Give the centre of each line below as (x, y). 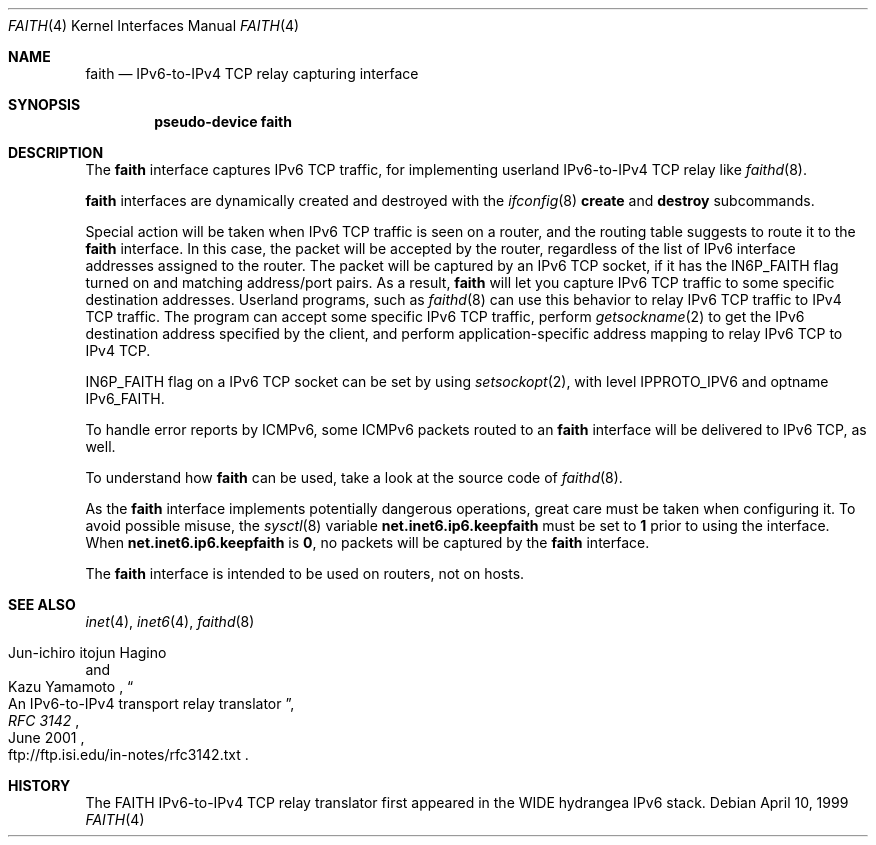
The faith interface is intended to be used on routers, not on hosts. (305, 573)
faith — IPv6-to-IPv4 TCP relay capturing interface (252, 73)
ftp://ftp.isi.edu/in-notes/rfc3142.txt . (128, 754)
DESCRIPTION (56, 152)
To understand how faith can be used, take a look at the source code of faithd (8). (354, 477)
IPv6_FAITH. (125, 398)
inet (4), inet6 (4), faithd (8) (170, 621)
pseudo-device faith (223, 121)
